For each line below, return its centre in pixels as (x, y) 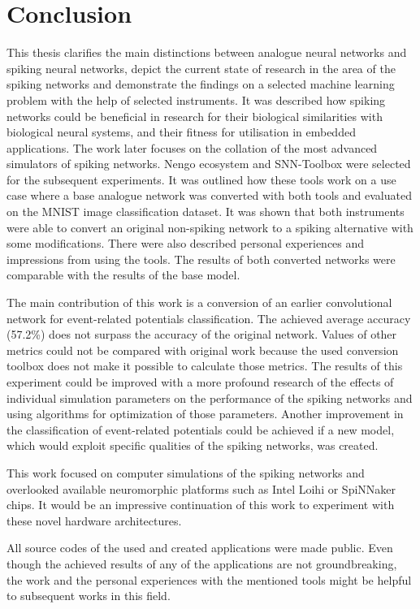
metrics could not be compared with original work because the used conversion (203, 350)
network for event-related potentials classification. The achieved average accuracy (209, 318)
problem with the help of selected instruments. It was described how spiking (196, 99)
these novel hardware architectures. (94, 520)
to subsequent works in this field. (89, 596)
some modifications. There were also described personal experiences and (186, 243)
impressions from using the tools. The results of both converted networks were (201, 259)
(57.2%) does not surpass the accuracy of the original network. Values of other (202, 334)
